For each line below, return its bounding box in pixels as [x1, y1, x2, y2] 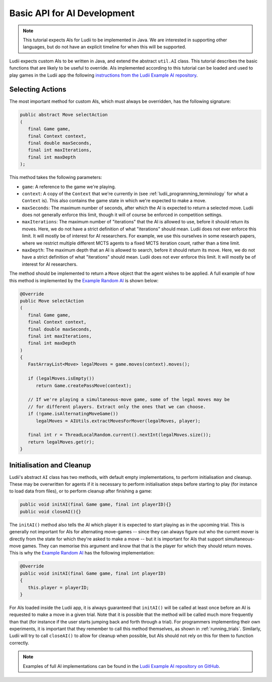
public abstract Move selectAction [20, 112, 108, 118]
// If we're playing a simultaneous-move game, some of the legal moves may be [28, 397, 230, 403]
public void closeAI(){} [20, 509, 82, 514]
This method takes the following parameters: [9, 174, 102, 180]
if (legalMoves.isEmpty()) [28, 376, 95, 382]
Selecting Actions [9, 85, 66, 94]
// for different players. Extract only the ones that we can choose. [28, 404, 206, 409]
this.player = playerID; [28, 585, 89, 590]
